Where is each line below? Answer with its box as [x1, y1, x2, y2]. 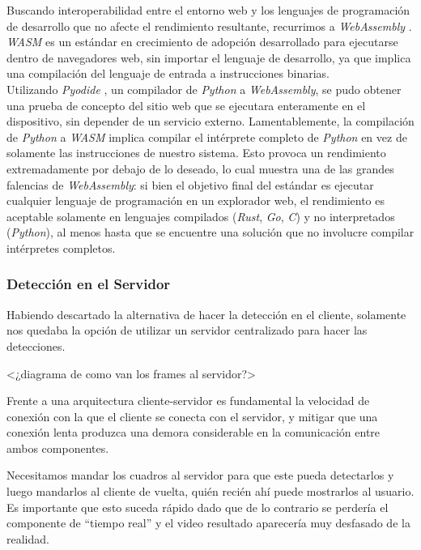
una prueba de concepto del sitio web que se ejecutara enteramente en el [6, 96, 366, 113]
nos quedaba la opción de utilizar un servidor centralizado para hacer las [6, 322, 368, 339]
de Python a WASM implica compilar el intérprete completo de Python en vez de [6, 128, 407, 145]
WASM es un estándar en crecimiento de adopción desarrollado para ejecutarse [6, 33, 398, 50]
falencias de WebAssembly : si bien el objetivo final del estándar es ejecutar [6, 176, 374, 193]
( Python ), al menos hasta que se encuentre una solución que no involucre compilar [6, 224, 415, 241]
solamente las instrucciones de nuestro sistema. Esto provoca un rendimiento [6, 144, 386, 161]
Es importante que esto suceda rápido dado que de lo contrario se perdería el [6, 498, 389, 515]
